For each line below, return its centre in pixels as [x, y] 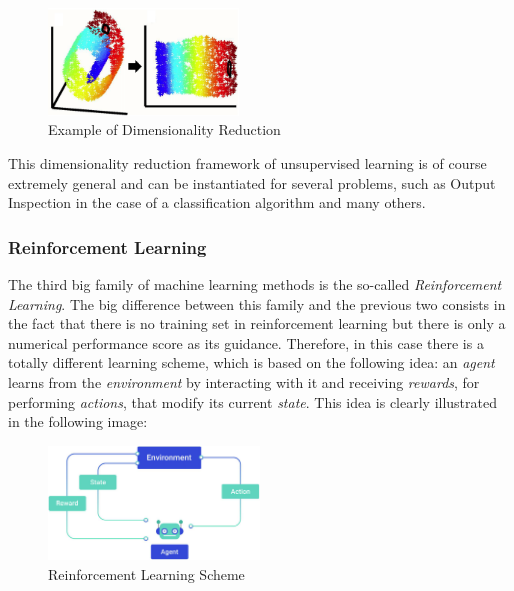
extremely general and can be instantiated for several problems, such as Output [252, 182]
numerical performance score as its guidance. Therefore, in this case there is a [246, 342]
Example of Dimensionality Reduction [164, 129]
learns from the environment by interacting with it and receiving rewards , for [244, 382]
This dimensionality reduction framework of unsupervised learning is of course [247, 163]
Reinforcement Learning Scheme [146, 573]
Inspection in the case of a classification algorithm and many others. [217, 202]
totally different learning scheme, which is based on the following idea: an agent [251, 362]
